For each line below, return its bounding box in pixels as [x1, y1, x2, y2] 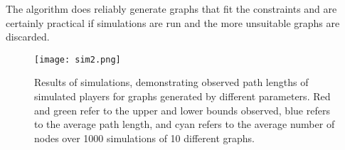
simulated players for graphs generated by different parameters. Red [34, 89, 331, 104]
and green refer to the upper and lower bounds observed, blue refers [34, 102, 330, 117]
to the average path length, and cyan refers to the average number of [34, 117, 335, 132]
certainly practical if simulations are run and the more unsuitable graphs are [6, 15, 340, 30]
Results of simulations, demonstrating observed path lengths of [34, 75, 309, 90]
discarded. [6, 29, 50, 44]
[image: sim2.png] [34, 54, 121, 65]
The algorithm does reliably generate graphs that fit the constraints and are [6, 1, 337, 16]
